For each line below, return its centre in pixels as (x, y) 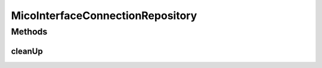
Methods (29, 32)
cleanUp (27, 51)
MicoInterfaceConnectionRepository (104, 16)
